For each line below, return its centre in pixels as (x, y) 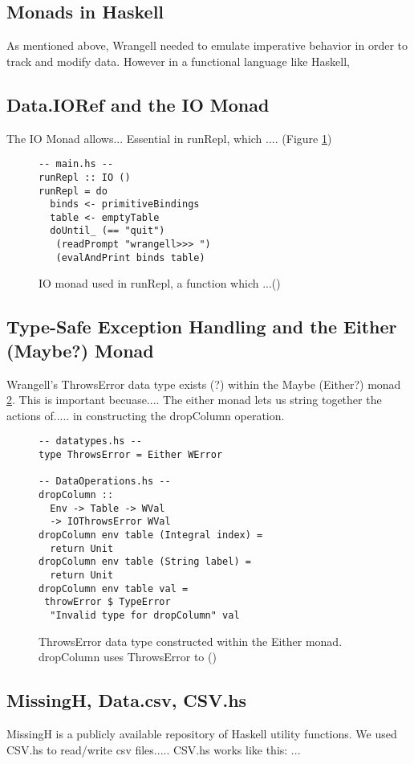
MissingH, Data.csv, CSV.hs (127, 700)
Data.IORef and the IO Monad (138, 104)
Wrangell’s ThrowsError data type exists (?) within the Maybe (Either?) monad (204, 384)
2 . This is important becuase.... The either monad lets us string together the (194, 400)
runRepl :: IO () (85, 177)
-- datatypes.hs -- (90, 441)
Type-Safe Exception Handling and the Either (202, 327)
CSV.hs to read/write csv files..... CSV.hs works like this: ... (154, 749)
